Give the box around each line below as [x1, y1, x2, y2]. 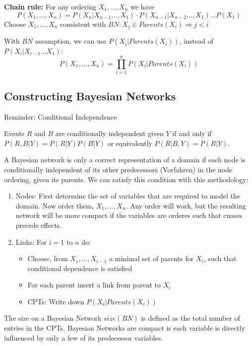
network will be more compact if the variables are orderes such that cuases [15, 210, 243, 220]
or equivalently [107, 138, 152, 148]
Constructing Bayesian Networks [4, 88, 176, 103]
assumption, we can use [35, 36, 107, 46]
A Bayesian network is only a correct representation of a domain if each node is [4, 154, 246, 165]
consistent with [60, 18, 106, 29]
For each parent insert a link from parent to [27, 279, 161, 290]
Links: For [15, 236, 47, 247]
